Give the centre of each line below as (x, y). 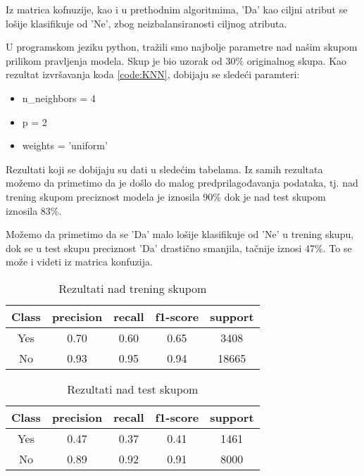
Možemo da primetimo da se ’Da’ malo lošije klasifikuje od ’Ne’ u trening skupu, (180, 234)
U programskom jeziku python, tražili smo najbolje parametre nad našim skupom (182, 47)
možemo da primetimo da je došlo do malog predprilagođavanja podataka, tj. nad (182, 183)
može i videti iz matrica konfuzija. (79, 262)
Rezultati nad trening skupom (133, 288)
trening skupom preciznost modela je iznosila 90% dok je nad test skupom (166, 196)
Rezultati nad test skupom (133, 389)
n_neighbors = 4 (59, 98)
